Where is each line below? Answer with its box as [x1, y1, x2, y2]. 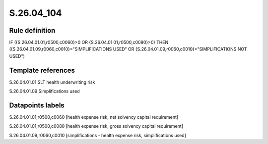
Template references [9, 66, 75, 74]
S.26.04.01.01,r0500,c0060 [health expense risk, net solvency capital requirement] [9, 114, 179, 120]
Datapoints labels [9, 101, 65, 109]
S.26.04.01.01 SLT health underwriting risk [9, 79, 95, 85]
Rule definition [9, 26, 56, 35]
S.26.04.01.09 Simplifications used [9, 88, 80, 94]
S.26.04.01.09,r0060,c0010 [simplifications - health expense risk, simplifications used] [9, 132, 186, 138]
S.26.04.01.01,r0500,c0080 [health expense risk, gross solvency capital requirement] [9, 123, 184, 129]
